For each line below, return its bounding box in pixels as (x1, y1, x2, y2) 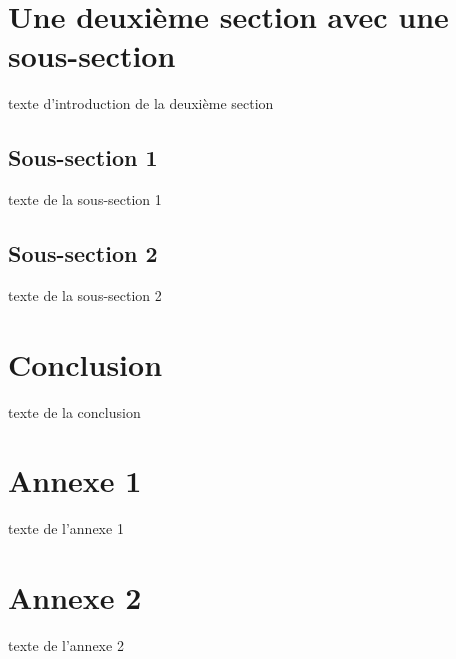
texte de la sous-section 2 (8, 284, 162, 305)
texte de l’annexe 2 (8, 635, 124, 656)
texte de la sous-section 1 (8, 189, 162, 210)
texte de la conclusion (8, 401, 141, 422)
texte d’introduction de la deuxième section (8, 93, 274, 114)
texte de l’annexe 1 (8, 518, 124, 539)
